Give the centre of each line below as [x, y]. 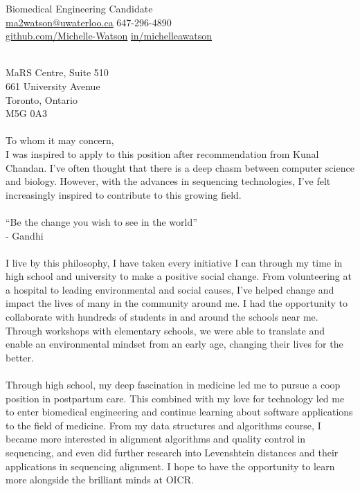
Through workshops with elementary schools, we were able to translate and [165, 330]
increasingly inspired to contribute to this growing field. [124, 194]
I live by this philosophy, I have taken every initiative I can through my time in [174, 262]
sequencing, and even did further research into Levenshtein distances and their [172, 452]
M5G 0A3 [26, 113]
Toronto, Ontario [42, 99]
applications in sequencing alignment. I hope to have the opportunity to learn [170, 466]
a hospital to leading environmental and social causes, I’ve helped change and [170, 289]
